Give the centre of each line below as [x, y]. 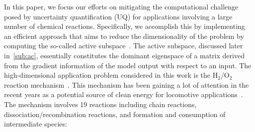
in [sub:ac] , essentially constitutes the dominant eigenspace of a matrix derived [124, 55]
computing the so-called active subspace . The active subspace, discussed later [124, 46]
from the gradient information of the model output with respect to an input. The [128, 65]
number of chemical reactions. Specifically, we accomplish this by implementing [125, 26]
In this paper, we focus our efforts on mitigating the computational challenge [121, 6]
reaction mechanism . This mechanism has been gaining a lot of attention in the [127, 84]
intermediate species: [36, 124]
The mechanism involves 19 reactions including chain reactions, [100, 104]
